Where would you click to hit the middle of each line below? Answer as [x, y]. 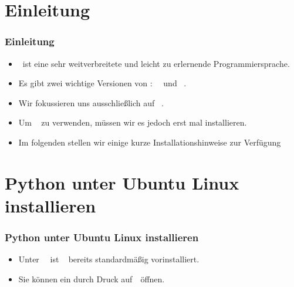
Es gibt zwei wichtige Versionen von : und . [102, 83]
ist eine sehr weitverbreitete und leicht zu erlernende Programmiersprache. [156, 63]
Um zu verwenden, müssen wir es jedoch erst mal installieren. [133, 122]
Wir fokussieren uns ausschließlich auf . [91, 102]
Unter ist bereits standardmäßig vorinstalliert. [109, 259]
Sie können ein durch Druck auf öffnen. [92, 278]
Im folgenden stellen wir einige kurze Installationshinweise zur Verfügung [150, 142]
